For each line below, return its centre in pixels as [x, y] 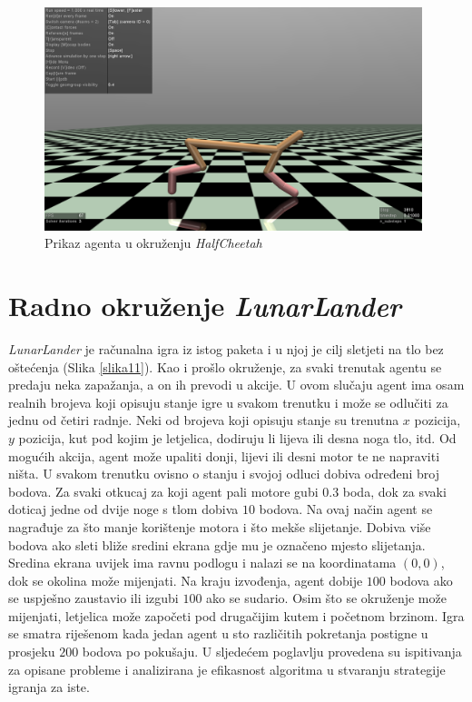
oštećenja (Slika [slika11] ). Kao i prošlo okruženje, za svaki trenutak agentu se [225, 366]
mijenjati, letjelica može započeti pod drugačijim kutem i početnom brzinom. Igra [236, 615]
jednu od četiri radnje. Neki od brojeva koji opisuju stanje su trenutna [204, 420]
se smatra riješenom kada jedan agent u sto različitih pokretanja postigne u [218, 633]
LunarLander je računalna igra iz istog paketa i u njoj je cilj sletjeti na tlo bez [226, 348]
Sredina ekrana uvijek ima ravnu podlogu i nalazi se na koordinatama [202, 563]
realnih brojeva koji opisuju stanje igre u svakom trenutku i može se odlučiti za [228, 402]
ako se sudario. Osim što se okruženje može [326, 598]
